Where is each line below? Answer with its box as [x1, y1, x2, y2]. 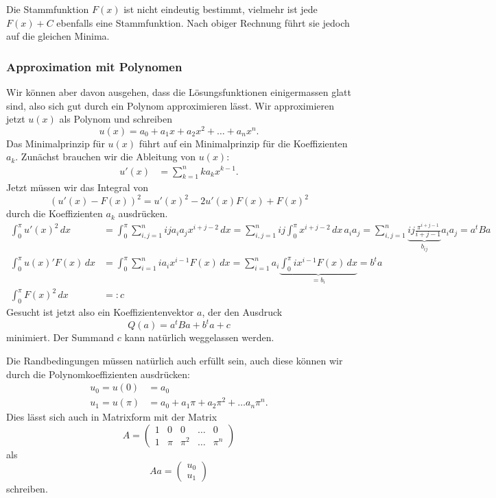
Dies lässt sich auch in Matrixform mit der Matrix [6, 410, 217, 424]
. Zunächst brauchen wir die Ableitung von [15, 149, 196, 164]
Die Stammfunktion [6, 2, 89, 16]
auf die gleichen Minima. [6, 29, 110, 43]
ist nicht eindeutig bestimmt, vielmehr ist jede [123, 2, 318, 16]
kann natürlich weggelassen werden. [124, 330, 274, 345]
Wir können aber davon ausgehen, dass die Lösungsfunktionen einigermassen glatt [6, 85, 351, 99]
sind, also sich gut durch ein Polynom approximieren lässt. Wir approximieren [6, 98, 335, 112]
